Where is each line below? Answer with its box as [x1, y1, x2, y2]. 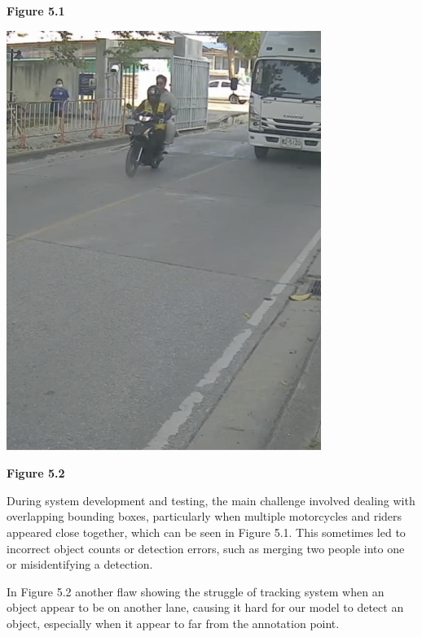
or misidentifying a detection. [7, 556, 153, 573]
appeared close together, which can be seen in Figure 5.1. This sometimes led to [7, 523, 406, 540]
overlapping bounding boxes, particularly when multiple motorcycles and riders [7, 508, 402, 525]
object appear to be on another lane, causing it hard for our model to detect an [7, 599, 404, 616]
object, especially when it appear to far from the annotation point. [7, 614, 340, 631]
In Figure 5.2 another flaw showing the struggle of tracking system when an [7, 582, 385, 600]
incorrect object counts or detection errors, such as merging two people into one [7, 539, 405, 556]
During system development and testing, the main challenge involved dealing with [7, 491, 415, 508]
